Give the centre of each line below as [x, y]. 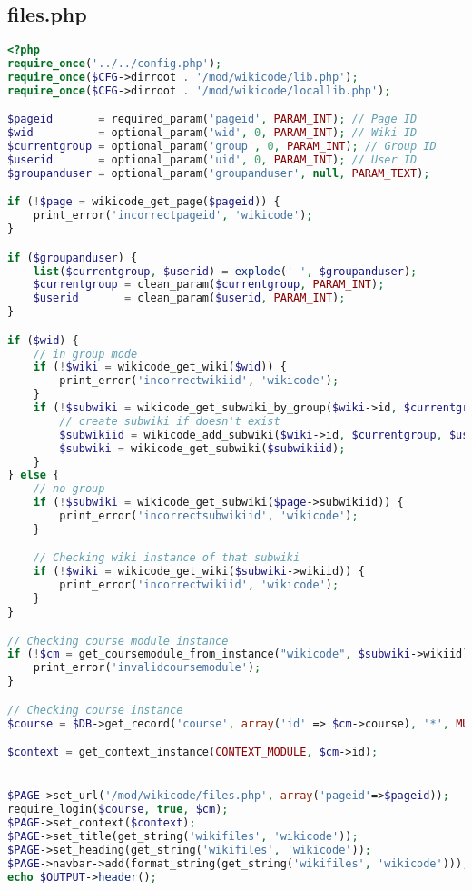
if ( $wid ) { [43, 340]
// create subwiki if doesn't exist [170, 421]
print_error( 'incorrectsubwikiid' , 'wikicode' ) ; [209, 516]
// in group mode [85, 354]
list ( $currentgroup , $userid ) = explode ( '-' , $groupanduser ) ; [225, 271]
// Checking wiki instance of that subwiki [167, 558]
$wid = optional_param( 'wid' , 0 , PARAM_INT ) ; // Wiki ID [212, 133]
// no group [69, 489]
